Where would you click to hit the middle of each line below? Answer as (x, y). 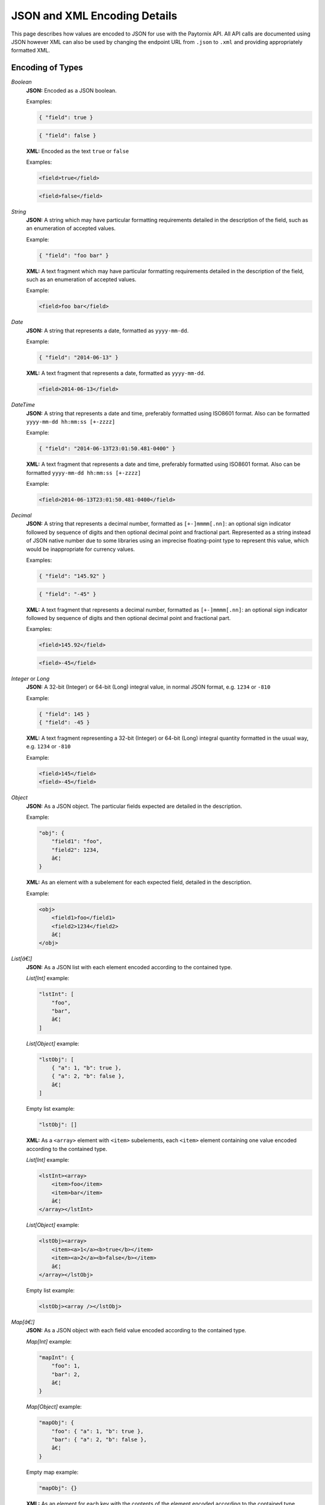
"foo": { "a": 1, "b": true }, (97, 1431)
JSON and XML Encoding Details (94, 16)
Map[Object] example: (54, 1407)
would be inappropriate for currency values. (81, 549)
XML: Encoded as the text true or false (78, 151)
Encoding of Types (47, 68)
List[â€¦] (22, 959)
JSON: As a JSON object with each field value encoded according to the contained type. (136, 1330)
